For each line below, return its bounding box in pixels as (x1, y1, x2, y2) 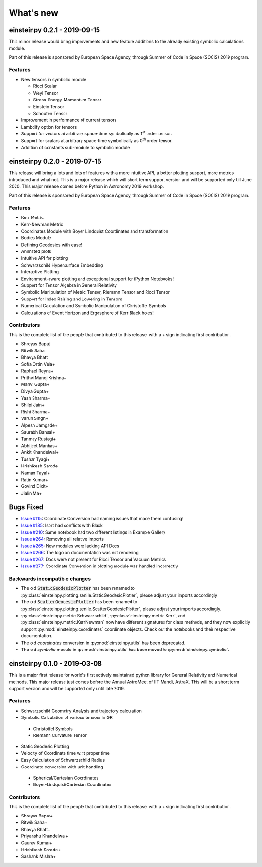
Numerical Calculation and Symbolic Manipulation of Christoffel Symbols (21, 303, 167, 309)
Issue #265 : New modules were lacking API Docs (21, 543, 120, 549)
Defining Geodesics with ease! (21, 242, 82, 248)
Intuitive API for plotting (21, 255, 68, 261)
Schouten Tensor (33, 110, 68, 116)
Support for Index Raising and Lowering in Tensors (21, 296, 123, 302)
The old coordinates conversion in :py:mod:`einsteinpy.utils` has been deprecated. (21, 640, 186, 646)
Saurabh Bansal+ (21, 429, 56, 435)
